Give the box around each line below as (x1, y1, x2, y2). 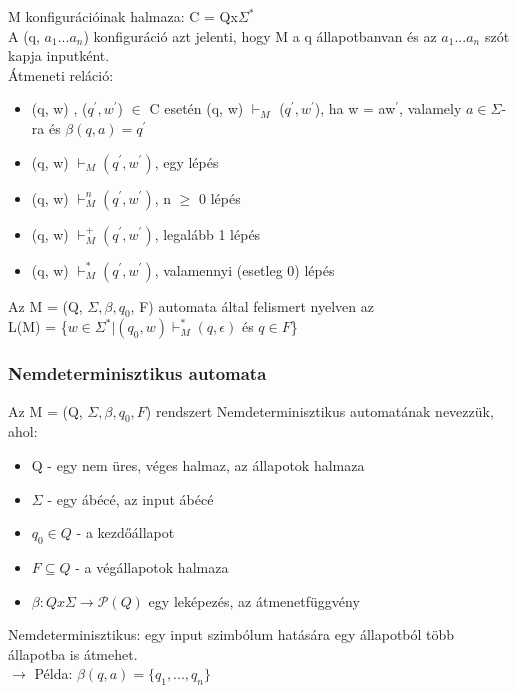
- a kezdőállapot (76, 522, 175, 543)
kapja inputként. (8, 45, 110, 66)
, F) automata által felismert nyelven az (130, 295, 374, 316)
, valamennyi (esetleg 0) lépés (154, 259, 335, 280)
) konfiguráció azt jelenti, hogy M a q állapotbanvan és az (83, 25, 437, 46)
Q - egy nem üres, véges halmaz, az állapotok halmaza (31, 454, 365, 475)
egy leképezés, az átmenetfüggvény (148, 590, 360, 611)
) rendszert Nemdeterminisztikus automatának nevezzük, (145, 400, 494, 421)
